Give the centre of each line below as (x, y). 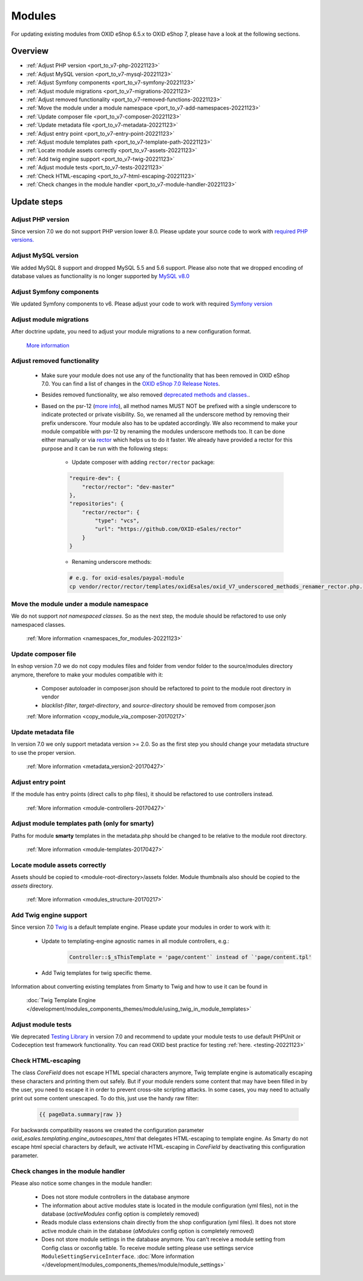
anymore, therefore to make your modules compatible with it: (87, 674)
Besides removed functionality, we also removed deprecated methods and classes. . (146, 395)
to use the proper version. (43, 752)
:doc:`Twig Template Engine (61, 1000)
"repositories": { (96, 504)
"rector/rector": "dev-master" (128, 487)
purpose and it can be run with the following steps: (105, 448)
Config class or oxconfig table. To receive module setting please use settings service (148, 1248)
